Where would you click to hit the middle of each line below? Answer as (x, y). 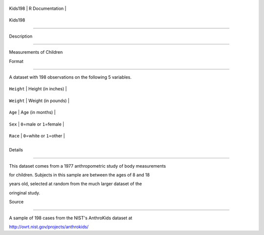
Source (16, 202)
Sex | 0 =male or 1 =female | (37, 124)
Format (16, 61)
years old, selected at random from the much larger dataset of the (76, 184)
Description (21, 36)
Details (16, 150)
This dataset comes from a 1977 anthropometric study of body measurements (88, 166)
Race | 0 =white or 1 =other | (37, 136)
